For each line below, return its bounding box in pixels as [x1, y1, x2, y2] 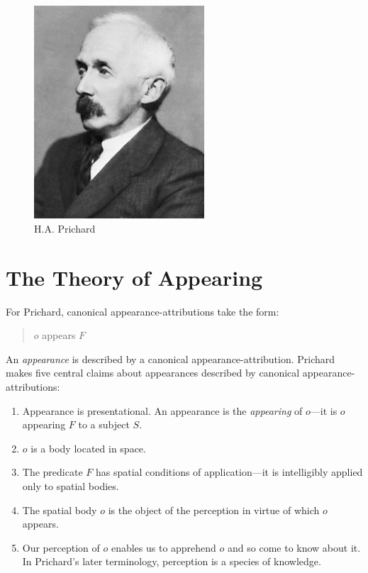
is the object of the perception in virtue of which [108, 502, 320, 517]
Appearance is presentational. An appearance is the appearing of [22, 403, 303, 418]
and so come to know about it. [228, 540, 361, 555]
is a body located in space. [30, 440, 146, 455]
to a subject [78, 417, 130, 432]
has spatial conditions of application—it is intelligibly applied [95, 464, 363, 479]
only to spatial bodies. [22, 479, 119, 494]
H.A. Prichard [34, 221, 96, 235]
